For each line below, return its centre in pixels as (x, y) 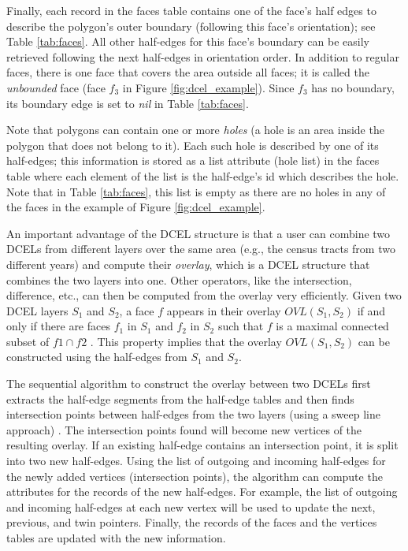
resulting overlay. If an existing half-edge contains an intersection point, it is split (202, 445)
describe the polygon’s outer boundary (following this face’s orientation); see (191, 26)
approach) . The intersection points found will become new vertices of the (184, 429)
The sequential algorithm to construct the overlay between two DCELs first (189, 383)
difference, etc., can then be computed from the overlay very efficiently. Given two (204, 295)
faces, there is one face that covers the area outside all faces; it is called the (188, 72)
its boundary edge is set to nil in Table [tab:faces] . (128, 103)
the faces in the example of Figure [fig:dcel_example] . (136, 207)
